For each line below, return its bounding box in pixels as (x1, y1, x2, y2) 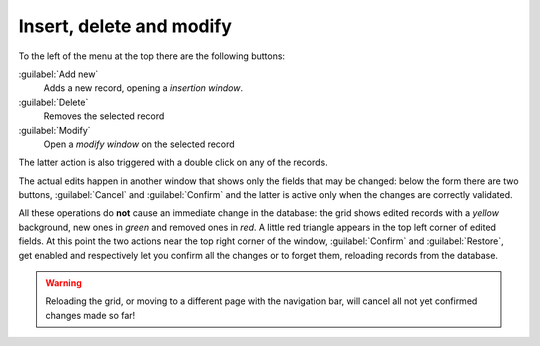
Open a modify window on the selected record (43, 138, 235, 150)
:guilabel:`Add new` (18, 68, 99, 80)
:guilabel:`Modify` (18, 124, 91, 136)
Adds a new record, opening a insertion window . (43, 82, 244, 94)
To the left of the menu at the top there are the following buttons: (18, 50, 285, 62)
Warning (45, 277, 82, 289)
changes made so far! (45, 309, 136, 321)
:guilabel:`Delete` (18, 96, 89, 108)
